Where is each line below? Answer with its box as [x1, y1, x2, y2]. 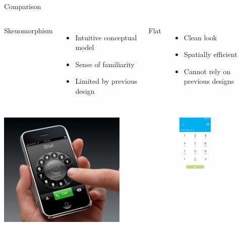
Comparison [4, 1, 41, 11]
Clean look [184, 32, 217, 42]
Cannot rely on [184, 66, 231, 76]
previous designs [184, 76, 234, 86]
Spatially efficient [184, 49, 237, 60]
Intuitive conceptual [75, 32, 137, 42]
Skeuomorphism [4, 25, 53, 35]
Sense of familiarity [75, 59, 135, 69]
